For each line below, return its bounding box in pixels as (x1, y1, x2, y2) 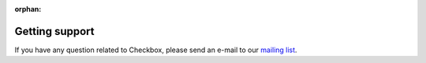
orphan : (14, 5, 42, 13)
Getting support (14, 24, 95, 38)
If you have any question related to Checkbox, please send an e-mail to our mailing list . (14, 45, 297, 54)
